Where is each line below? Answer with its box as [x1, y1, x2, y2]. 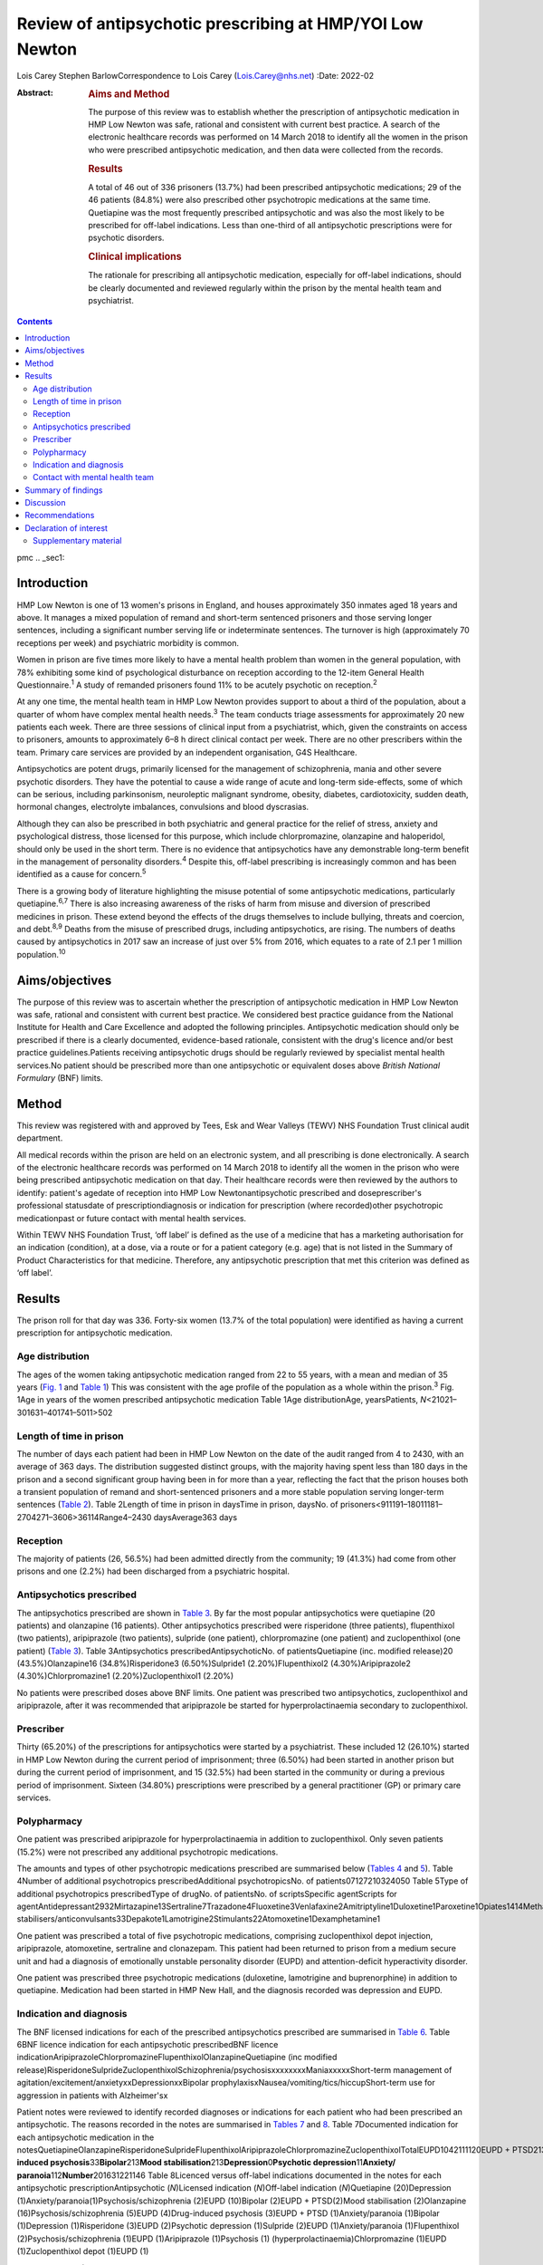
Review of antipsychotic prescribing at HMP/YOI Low [16, 14, 424, 34]
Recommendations [24, 510, 95, 521]
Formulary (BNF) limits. [16, 1072, 103, 1083]
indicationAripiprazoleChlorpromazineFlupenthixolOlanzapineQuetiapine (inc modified [16, 2052, 338, 2063]
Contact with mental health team [33, 472, 154, 483]
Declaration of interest [24, 522, 109, 534]
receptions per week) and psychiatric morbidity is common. [16, 637, 240, 648]
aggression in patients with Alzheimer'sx [16, 2089, 168, 2101]
